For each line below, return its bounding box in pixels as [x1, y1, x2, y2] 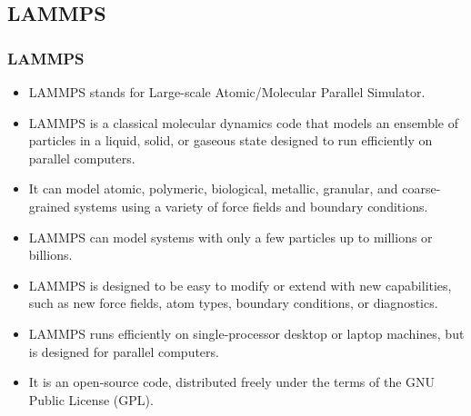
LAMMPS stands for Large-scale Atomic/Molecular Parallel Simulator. [28, 83, 426, 101]
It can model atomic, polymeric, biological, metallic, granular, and [28, 179, 398, 198]
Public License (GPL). [28, 390, 154, 409]
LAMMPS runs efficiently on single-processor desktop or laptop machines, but [28, 323, 465, 342]
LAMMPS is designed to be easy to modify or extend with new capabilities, [28, 275, 452, 294]
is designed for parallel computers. [28, 342, 219, 361]
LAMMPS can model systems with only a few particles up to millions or [28, 227, 433, 246]
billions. [28, 245, 73, 264]
